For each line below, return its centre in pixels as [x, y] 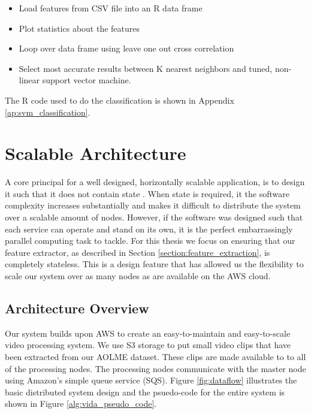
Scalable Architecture [96, 153]
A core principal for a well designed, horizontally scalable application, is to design [155, 182]
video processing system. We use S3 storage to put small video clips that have [148, 345]
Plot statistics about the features [79, 28]
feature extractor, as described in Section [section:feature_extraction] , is [138, 252]
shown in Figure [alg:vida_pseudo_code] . [81, 404]
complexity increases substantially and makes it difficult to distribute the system [153, 205]
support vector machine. [87, 80]
